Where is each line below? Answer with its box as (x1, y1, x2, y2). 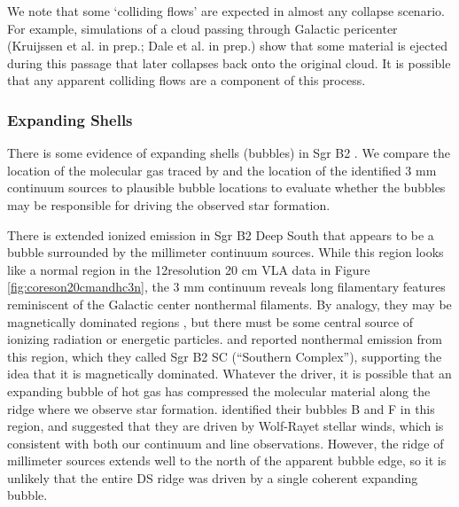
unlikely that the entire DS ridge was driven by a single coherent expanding (7, 468, 418, 487)
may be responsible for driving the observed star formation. (7, 195, 331, 214)
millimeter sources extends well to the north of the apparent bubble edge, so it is (7, 451, 447, 470)
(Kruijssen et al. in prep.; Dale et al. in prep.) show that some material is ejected (7, 36, 447, 55)
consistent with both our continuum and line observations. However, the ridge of (7, 433, 444, 452)
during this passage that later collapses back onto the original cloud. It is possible (7, 53, 451, 72)
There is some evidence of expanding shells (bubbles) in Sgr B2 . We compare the (7, 144, 450, 162)
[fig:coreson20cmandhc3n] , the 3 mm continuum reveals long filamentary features (7, 277, 446, 296)
